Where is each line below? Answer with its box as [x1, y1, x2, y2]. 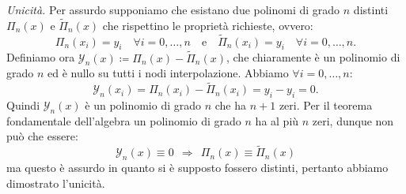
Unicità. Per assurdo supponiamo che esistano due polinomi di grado [6, 2, 340, 17]
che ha [214, 97, 247, 114]
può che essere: [6, 128, 78, 144]
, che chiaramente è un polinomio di [226, 49, 400, 65]
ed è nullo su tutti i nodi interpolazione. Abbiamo [47, 65, 289, 81]
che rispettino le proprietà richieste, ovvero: [102, 17, 313, 33]
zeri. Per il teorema [279, 97, 373, 114]
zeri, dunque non [312, 112, 394, 129]
